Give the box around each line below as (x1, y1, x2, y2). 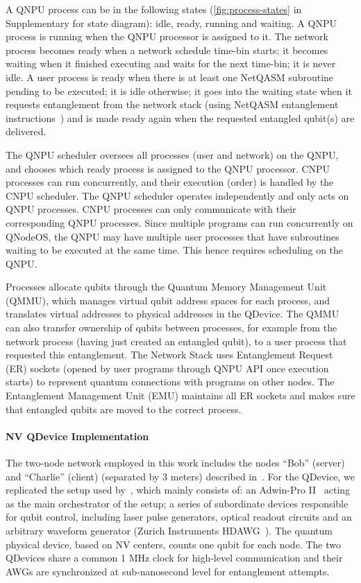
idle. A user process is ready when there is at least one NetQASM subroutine (6, 69, 334, 84)
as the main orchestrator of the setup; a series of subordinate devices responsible (6, 496, 349, 510)
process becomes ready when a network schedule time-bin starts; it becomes (6, 42, 328, 57)
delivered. (6, 124, 47, 139)
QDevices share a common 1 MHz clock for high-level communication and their (6, 550, 343, 565)
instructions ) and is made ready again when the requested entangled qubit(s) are (6, 110, 355, 125)
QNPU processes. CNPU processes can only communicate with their (6, 202, 296, 216)
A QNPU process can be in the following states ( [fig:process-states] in (6, 2, 302, 16)
